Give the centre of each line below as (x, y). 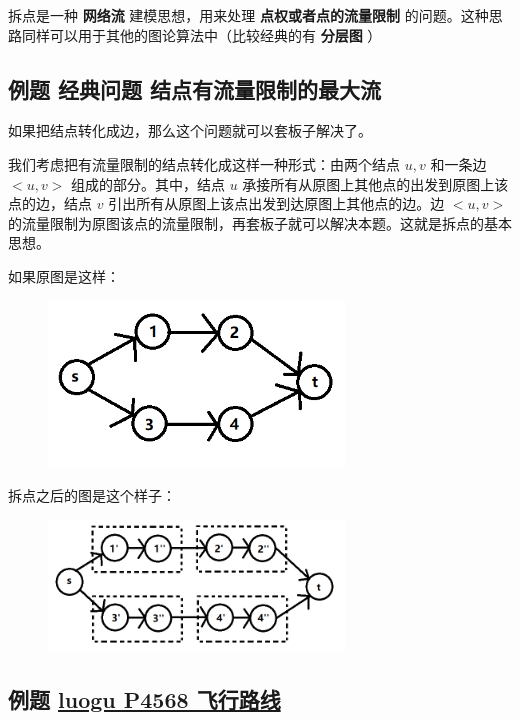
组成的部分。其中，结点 (148, 183)
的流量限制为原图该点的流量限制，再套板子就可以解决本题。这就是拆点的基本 (260, 222)
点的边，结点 (50, 203)
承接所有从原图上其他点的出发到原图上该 (375, 183)
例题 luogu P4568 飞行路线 (144, 698)
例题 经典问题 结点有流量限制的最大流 (195, 88)
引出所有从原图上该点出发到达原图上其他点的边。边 (276, 203)
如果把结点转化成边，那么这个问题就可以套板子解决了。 (190, 130)
